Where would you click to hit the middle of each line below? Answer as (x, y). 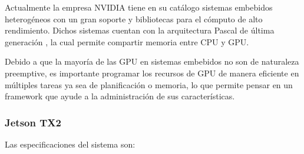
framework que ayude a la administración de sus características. (120, 96)
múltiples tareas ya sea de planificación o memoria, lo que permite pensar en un (149, 84)
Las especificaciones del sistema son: (70, 144)
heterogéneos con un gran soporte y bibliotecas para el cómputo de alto (134, 19)
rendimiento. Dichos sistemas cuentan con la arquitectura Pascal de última (140, 30)
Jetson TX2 (33, 122)
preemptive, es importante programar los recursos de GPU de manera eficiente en (152, 73)
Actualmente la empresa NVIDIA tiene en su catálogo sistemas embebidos (139, 7)
